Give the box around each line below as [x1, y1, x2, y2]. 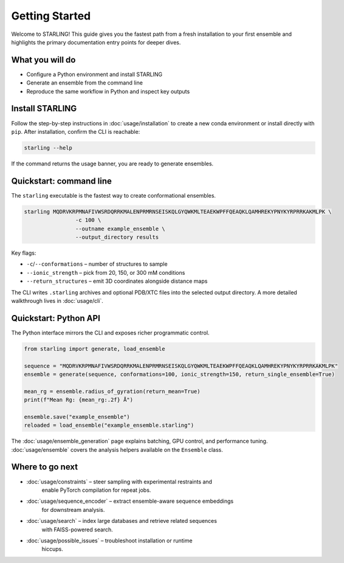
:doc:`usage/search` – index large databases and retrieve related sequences [26, 517, 217, 525]
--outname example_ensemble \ [75, 225, 165, 232]
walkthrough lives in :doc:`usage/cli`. [11, 297, 103, 304]
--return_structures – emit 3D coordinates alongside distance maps [26, 277, 208, 285]
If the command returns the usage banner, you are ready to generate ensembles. [11, 160, 214, 167]
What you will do [11, 55, 76, 65]
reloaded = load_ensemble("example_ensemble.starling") [24, 422, 194, 429]
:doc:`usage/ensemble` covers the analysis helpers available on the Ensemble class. [11, 446, 223, 453]
